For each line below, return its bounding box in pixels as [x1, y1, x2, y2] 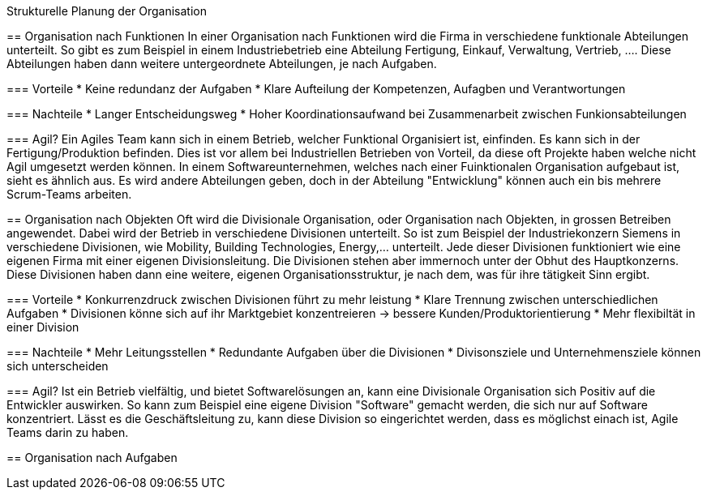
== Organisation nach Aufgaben [6, 451, 178, 464]
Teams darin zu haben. [6, 425, 129, 439]
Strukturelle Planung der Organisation [6, 4, 207, 18]
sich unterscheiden [6, 359, 109, 373]
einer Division [6, 320, 79, 334]
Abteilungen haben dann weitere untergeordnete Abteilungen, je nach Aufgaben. [6, 57, 437, 71]
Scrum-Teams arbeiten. [6, 187, 132, 201]
